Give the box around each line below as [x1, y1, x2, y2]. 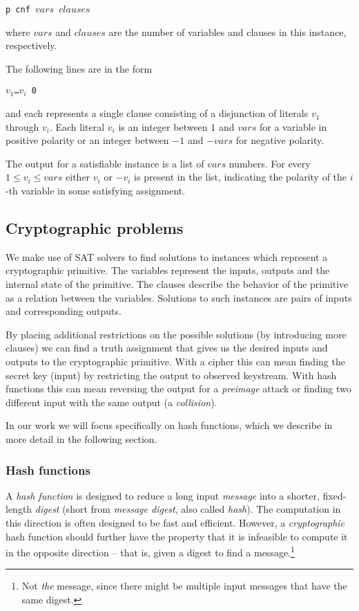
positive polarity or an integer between [6, 133, 169, 147]
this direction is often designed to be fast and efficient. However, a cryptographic [6, 515, 345, 529]
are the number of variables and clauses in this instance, [108, 24, 347, 39]
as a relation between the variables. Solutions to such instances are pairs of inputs [6, 290, 352, 304]
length [6, 502, 32, 516]
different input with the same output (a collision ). [6, 394, 217, 409]
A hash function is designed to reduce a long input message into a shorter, [6, 488, 320, 502]
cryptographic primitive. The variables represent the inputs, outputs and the [6, 263, 330, 277]
